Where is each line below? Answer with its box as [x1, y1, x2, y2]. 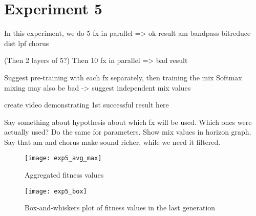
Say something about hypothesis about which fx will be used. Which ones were [4, 116, 252, 127]
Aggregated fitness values [25, 169, 104, 180]
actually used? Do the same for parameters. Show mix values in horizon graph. [4, 126, 251, 137]
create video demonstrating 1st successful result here [4, 99, 169, 110]
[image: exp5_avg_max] [25, 155, 102, 162]
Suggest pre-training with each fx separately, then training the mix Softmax [4, 72, 242, 82]
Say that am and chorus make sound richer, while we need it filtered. [4, 136, 221, 147]
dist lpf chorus [4, 37, 49, 48]
